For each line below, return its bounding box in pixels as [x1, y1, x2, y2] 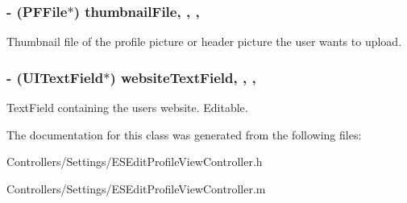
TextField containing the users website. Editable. [6, 99, 248, 116]
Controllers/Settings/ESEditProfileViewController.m [6, 180, 266, 197]
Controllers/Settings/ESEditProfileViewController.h [6, 153, 263, 170]
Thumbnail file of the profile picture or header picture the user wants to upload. [6, 33, 402, 50]
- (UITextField [6, 67, 104, 87]
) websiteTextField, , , [110, 67, 256, 87]
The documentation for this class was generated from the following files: [6, 126, 362, 143]
